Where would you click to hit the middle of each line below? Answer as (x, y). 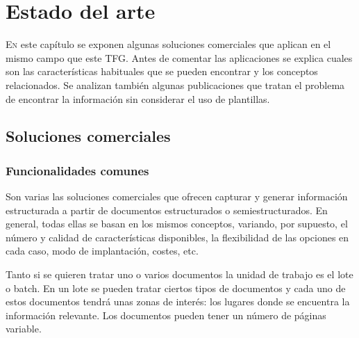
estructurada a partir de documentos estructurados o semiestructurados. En (167, 210)
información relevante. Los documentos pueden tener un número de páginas (166, 315)
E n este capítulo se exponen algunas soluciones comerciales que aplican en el (168, 44)
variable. (24, 329)
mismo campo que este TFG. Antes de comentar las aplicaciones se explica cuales (179, 57)
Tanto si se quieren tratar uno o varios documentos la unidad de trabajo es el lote (179, 274)
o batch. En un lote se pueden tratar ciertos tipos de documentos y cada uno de (176, 288)
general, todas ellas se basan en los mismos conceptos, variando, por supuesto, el (177, 224)
